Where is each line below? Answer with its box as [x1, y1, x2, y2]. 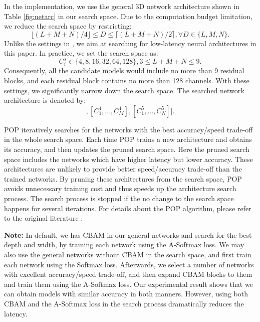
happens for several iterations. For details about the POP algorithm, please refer [4, 203, 251, 213]
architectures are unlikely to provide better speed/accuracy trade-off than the [4, 164, 242, 174]
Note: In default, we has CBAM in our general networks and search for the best [4, 229, 252, 240]
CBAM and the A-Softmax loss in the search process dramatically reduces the [4, 298, 244, 308]
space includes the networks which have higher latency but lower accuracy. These [4, 153, 253, 164]
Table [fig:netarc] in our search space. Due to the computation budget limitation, [4, 11, 252, 21]
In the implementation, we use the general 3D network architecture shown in [4, 1, 239, 11]
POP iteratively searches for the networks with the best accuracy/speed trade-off [4, 124, 253, 134]
